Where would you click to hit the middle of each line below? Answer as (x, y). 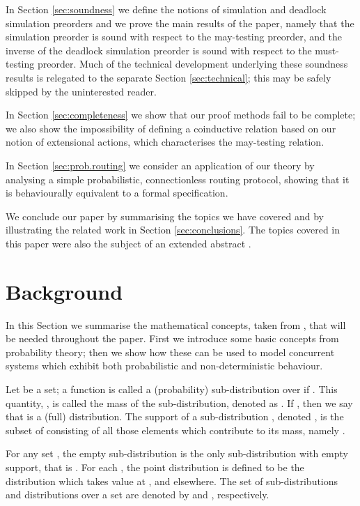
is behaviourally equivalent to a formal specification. (117, 193)
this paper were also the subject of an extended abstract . (128, 243)
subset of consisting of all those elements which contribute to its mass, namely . (175, 430)
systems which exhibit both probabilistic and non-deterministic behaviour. (164, 366)
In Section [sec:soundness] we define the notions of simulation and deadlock (166, 9)
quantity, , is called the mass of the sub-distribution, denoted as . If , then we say (179, 402)
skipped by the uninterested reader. (81, 91)
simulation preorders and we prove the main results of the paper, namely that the (180, 23)
